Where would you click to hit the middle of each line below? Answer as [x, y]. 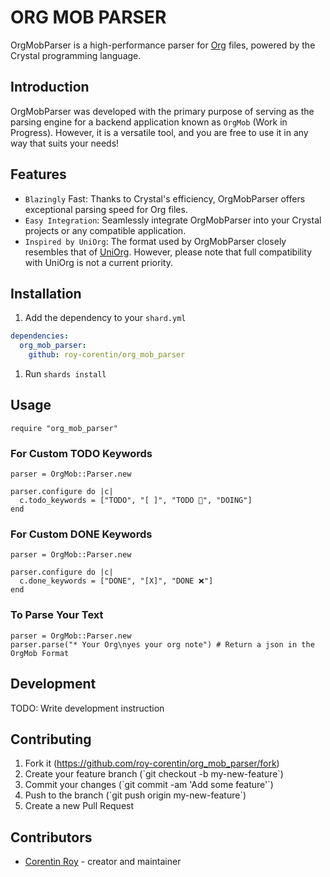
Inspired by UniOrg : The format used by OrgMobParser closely [155, 241]
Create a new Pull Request [79, 806]
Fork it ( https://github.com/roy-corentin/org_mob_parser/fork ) [152, 763]
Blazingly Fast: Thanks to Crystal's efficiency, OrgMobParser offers [165, 198]
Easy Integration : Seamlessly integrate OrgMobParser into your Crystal [173, 220]
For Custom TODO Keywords [81, 453]
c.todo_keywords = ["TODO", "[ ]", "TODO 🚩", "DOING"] [136, 501]
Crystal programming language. [76, 55]
